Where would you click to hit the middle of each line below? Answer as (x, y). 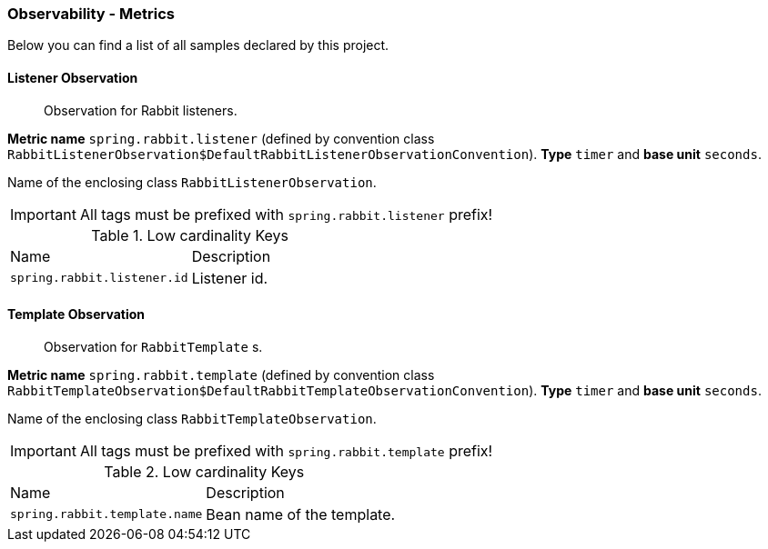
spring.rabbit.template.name (106, 514)
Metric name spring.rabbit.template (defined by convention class (221, 374)
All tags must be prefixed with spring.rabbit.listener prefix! (286, 214)
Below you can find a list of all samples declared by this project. (198, 45)
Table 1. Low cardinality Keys (190, 235)
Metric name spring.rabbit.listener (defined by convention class (221, 138)
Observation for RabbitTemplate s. (153, 346)
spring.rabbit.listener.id (99, 278)
